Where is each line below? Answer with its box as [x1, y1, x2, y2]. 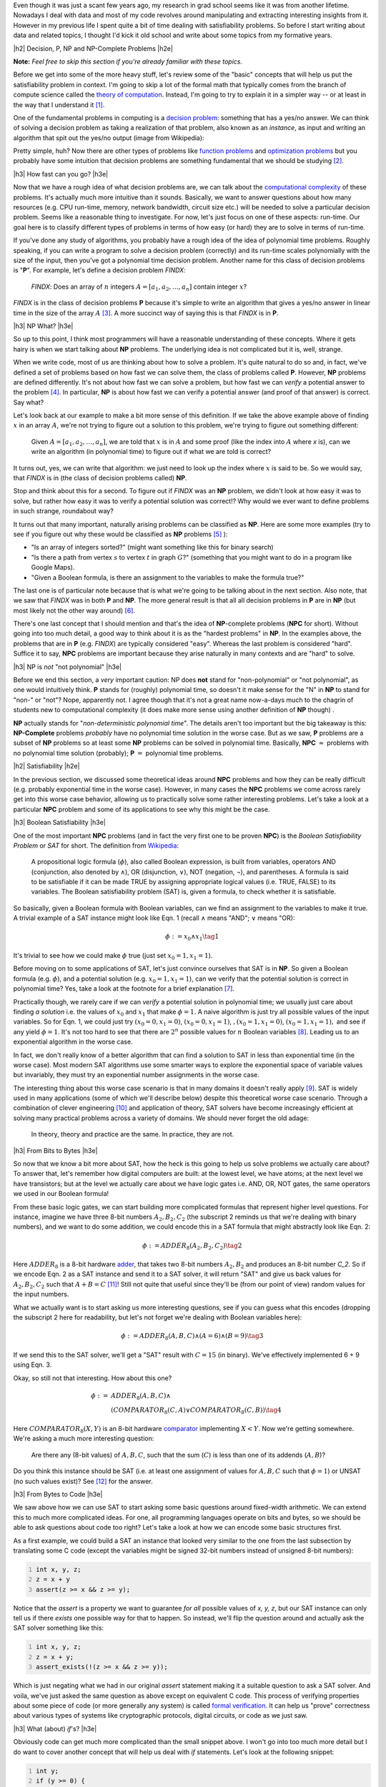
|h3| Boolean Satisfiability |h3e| [13, 818, 107, 827]
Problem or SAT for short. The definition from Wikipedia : [13, 841, 179, 850]
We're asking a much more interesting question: [13, 1434, 154, 1443]
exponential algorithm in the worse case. [13, 1037, 133, 1046]
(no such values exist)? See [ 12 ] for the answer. [13, 1477, 153, 1485]
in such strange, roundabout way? [13, 507, 114, 515]
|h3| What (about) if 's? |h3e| [13, 1724, 97, 1733]
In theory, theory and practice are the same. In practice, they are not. [31, 1130, 234, 1139]
